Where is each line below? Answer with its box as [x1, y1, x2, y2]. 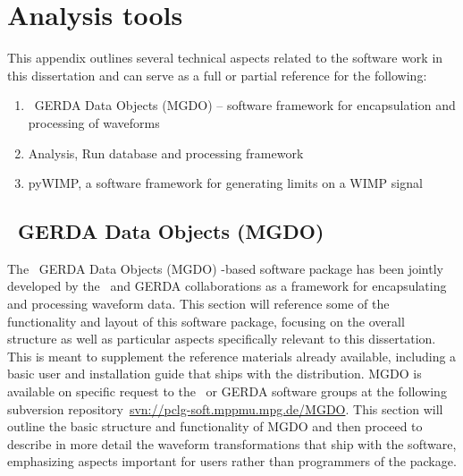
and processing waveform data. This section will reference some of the [7, 294, 390, 313]
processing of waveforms [28, 113, 160, 132]
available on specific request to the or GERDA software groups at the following [7, 382, 447, 401]
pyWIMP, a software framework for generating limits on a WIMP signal [28, 174, 423, 192]
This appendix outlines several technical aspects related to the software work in [7, 48, 443, 67]
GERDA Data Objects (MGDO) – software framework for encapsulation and [34, 96, 456, 115]
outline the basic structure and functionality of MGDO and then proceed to [7, 417, 423, 436]
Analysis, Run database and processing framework [28, 143, 304, 162]
